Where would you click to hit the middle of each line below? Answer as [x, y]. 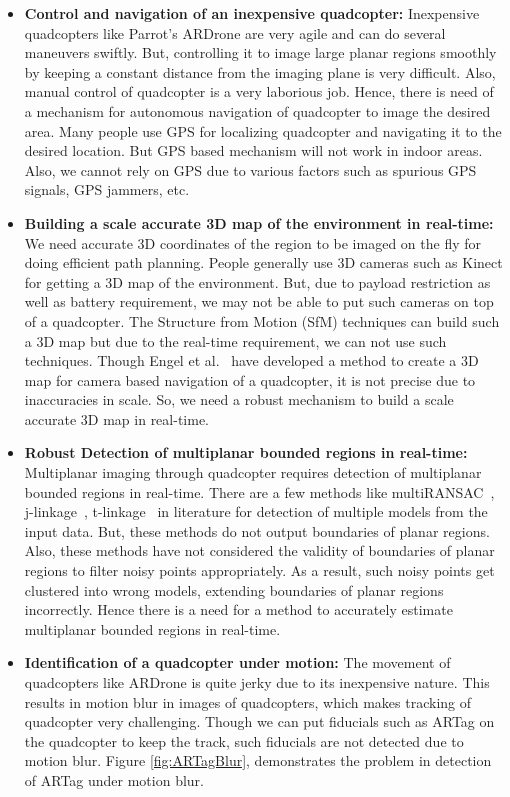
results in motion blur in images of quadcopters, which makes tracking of [248, 701]
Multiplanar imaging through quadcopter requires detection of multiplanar [253, 472]
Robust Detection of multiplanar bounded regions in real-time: [246, 452]
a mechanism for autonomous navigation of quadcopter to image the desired [257, 110]
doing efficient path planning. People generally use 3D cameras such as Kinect [263, 262]
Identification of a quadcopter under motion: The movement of [237, 662]
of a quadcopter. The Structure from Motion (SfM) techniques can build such [262, 320]
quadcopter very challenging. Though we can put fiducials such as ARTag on [259, 721]
